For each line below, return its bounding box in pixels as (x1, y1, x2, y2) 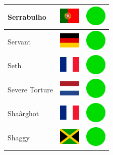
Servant (8, 36, 31, 46)
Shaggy (8, 132, 30, 143)
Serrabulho (8, 11, 46, 22)
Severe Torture (8, 84, 53, 94)
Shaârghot (8, 108, 39, 119)
